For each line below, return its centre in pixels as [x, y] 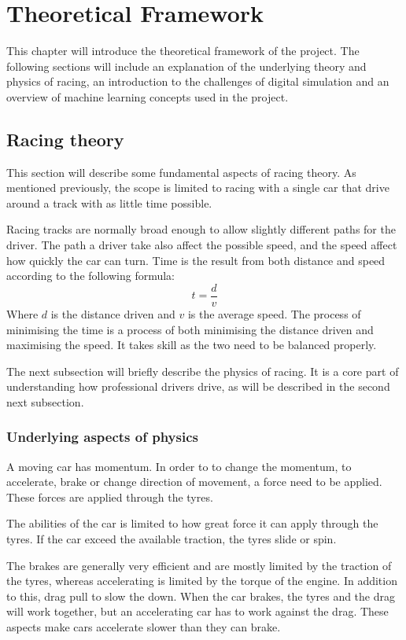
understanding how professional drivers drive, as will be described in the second [198, 386]
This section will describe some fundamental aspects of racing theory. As [181, 172]
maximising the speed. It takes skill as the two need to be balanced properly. [192, 345]
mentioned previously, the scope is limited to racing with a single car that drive [198, 188]
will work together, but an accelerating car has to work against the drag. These [197, 611]
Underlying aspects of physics [102, 437]
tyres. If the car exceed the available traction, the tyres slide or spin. [172, 539]
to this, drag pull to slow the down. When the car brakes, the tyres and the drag [201, 596]
